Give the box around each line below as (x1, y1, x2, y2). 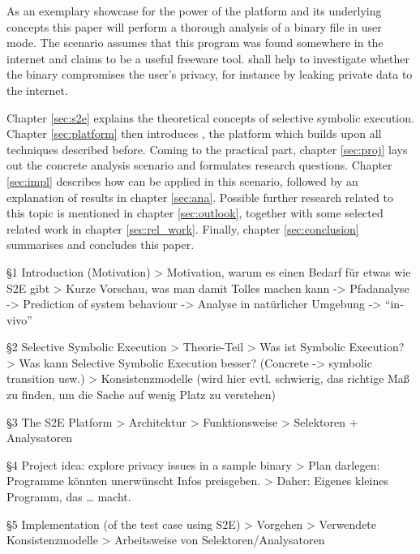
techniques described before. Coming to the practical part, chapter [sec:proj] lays (6, 140, 408, 157)
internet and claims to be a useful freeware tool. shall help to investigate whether (6, 49, 410, 67)
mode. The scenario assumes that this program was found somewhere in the (6, 34, 384, 51)
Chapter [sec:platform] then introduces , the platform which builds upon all (6, 125, 382, 142)
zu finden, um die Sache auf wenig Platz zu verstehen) (6, 386, 276, 403)
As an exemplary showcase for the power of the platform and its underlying (6, 2, 382, 19)
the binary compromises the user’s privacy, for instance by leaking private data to (6, 66, 413, 83)
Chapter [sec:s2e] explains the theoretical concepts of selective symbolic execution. (6, 109, 414, 126)
